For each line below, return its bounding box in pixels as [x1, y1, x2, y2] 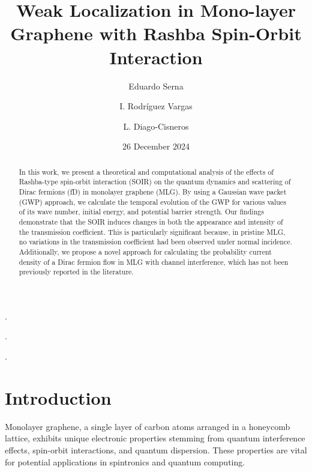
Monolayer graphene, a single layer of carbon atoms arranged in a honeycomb [5, 420, 290, 432]
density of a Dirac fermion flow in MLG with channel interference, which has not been [19, 256, 289, 267]
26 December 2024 [122, 140, 190, 153]
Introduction [5, 385, 112, 410]
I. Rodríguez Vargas [119, 100, 193, 112]
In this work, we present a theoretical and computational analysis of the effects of [19, 166, 274, 177]
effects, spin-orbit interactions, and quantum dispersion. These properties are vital [5, 443, 307, 456]
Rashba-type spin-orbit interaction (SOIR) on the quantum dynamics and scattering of [19, 177, 291, 187]
